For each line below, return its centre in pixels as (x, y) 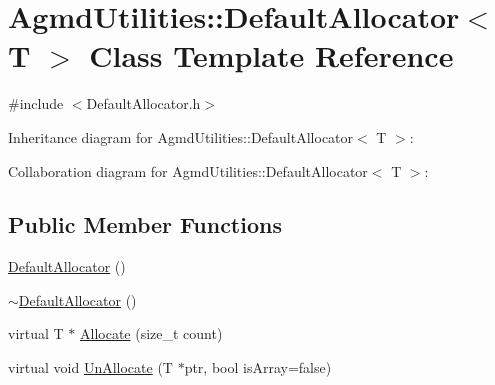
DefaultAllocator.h (143, 103)
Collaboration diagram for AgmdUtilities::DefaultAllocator (188, 170)
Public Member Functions (145, 224)
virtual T (36, 333)
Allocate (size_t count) (151, 333)
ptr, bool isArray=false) (258, 367)
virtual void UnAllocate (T (90, 367)
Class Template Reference (271, 55)
